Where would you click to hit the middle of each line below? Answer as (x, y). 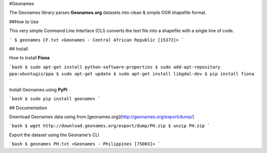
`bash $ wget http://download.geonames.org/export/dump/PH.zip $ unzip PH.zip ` (110, 126)
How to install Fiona (29, 58)
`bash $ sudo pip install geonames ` (55, 99)
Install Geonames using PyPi (38, 90)
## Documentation (28, 108)
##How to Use (24, 22)
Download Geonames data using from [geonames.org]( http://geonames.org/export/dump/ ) (102, 117)
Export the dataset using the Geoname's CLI (54, 135)
